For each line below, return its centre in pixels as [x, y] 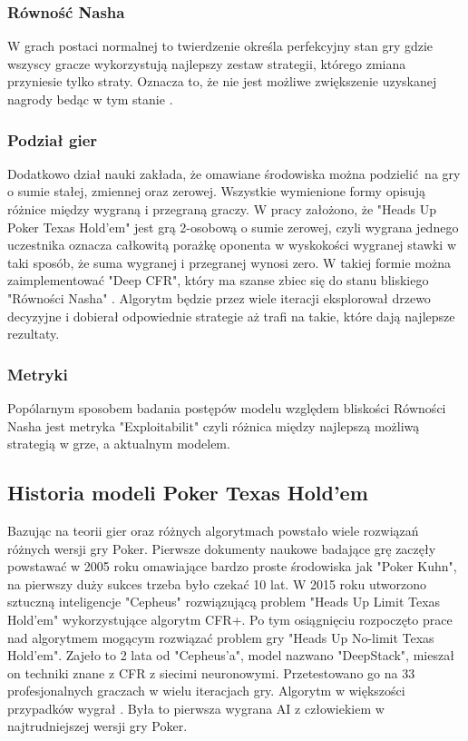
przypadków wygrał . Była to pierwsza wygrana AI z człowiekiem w [196, 708]
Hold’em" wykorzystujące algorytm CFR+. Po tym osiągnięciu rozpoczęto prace [230, 619]
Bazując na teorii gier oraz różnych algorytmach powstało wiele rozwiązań [213, 530]
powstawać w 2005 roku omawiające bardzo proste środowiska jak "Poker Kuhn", [232, 566]
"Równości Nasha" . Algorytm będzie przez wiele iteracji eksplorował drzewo [219, 297]
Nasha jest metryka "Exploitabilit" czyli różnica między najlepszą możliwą [214, 425]
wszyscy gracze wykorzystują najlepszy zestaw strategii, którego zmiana [207, 63]
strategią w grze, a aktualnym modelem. [119, 444]
